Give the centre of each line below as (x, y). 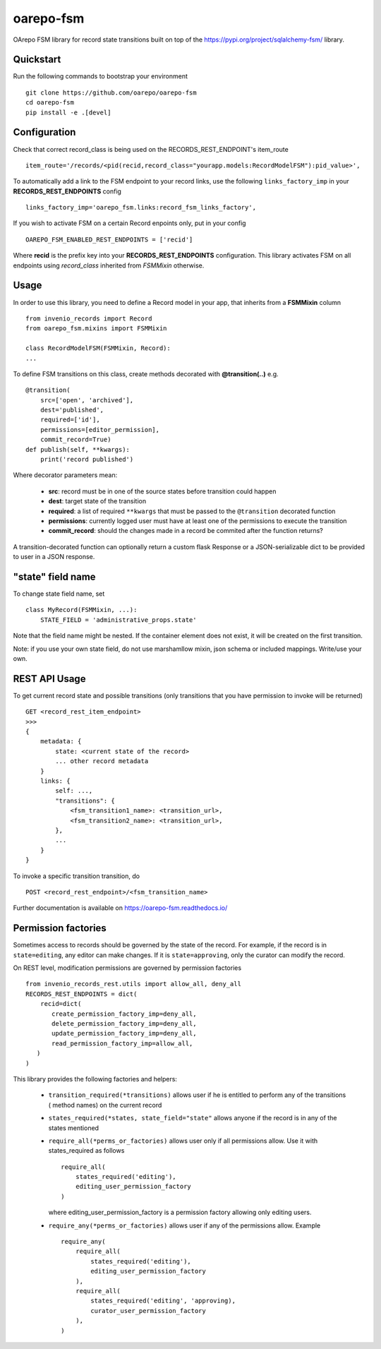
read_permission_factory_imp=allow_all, (122, 1043)
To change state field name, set (59, 594)
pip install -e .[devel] (68, 112)
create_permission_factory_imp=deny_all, (124, 1014)
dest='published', (72, 410)
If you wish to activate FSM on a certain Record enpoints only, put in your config (129, 223)
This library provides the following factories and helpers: (95, 1079)
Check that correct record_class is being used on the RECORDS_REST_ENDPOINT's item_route (151, 149)
